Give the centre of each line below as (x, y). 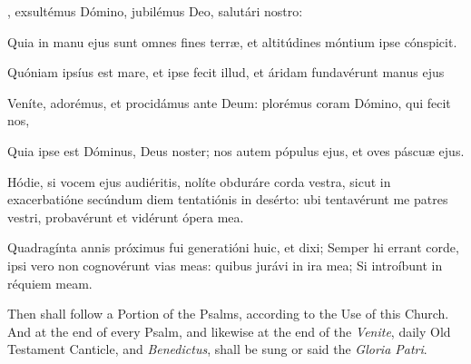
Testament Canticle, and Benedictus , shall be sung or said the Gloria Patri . (217, 349)
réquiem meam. (50, 283)
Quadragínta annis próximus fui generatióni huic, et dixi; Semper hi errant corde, (233, 247)
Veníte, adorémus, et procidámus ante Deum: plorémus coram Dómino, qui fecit (229, 102)
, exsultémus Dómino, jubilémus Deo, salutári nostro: (155, 11)
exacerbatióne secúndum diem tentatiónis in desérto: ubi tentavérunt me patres (228, 199)
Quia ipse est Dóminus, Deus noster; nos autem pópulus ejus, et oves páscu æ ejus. (236, 150)
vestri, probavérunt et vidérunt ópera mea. (126, 216)
